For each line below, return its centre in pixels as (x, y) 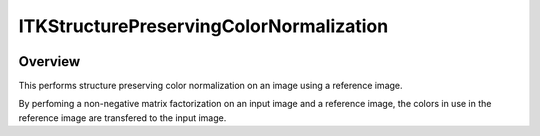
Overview (49, 61)
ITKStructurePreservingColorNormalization (203, 26)
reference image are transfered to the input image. (122, 117)
